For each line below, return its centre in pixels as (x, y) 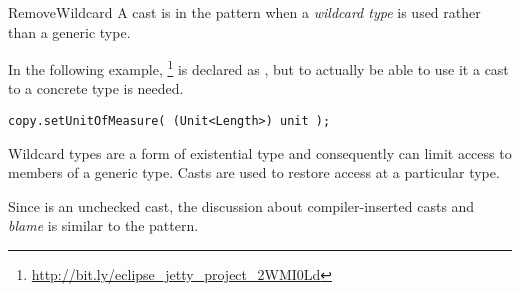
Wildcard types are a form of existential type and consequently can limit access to (260, 152)
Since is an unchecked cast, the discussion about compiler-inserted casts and (241, 205)
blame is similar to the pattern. (103, 225)
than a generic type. (69, 31)
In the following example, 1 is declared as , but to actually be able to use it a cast (258, 67)
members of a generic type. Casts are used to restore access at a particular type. (254, 172)
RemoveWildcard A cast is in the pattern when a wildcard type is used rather (244, 12)
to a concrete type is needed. (96, 88)
